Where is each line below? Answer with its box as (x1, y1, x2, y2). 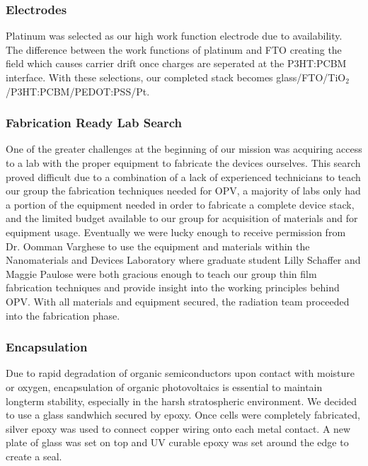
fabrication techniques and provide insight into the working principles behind (6, 280, 340, 295)
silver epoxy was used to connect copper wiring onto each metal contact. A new (6, 421, 351, 436)
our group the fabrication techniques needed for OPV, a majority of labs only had (6, 183, 361, 198)
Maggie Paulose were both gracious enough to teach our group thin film (6, 266, 317, 281)
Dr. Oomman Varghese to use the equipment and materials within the (6, 238, 310, 253)
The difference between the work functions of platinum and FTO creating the (6, 42, 342, 57)
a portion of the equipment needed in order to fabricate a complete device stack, (6, 197, 355, 211)
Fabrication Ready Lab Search (6, 114, 182, 132)
